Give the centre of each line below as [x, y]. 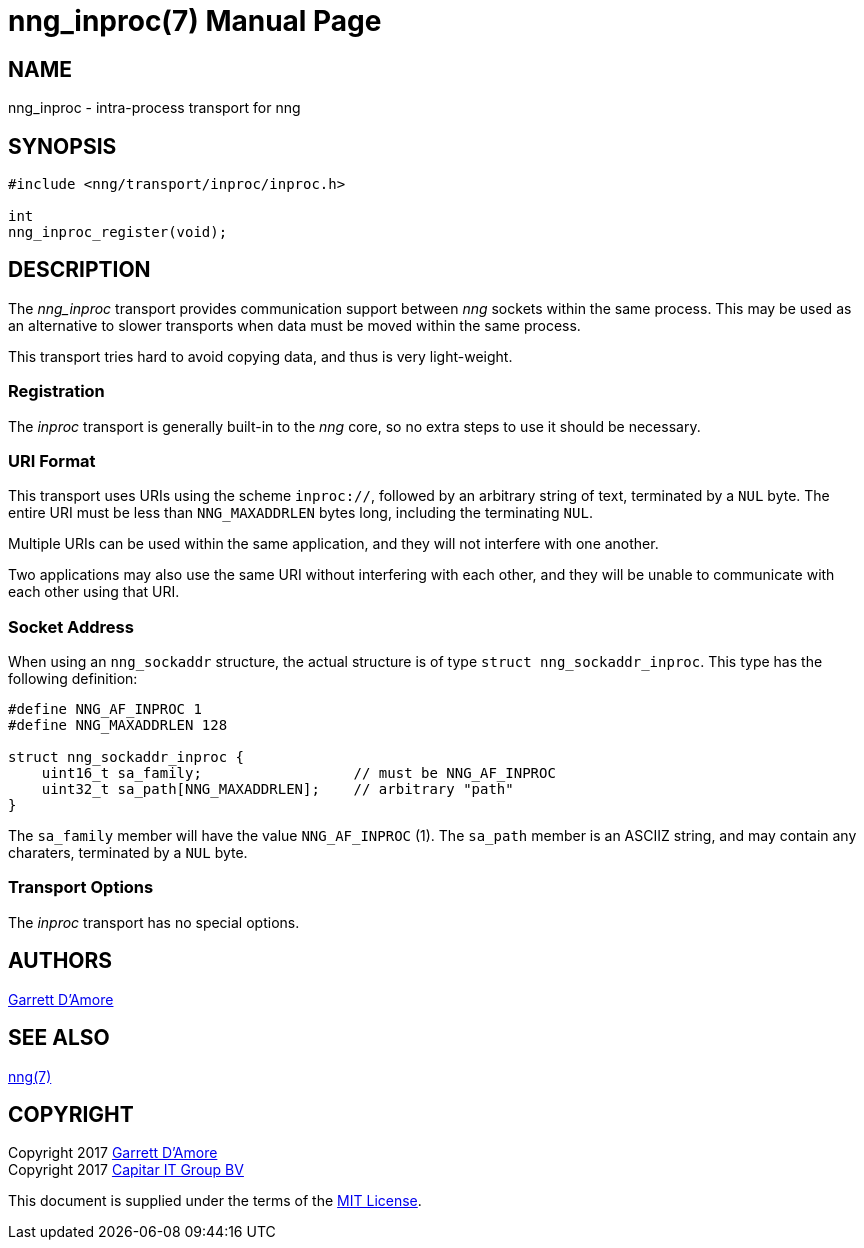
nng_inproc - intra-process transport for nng [154, 108]
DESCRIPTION [79, 270]
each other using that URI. [94, 592]
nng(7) [30, 1076]
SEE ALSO [59, 1038]
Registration [56, 391]
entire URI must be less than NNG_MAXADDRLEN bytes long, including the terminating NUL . [300, 513]
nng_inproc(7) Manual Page [195, 21]
